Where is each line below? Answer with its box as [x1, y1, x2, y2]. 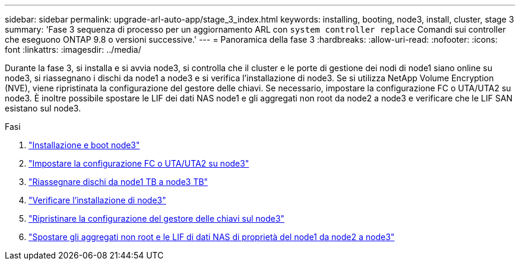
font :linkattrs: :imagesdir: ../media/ [5, 44, 141, 55]
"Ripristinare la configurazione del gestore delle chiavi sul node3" [28, 213, 285, 224]
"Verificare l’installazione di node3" [28, 195, 166, 205]
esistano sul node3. [5, 103, 81, 113]
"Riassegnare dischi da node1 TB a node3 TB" [28, 177, 208, 187]
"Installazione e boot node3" [28, 140, 140, 150]
